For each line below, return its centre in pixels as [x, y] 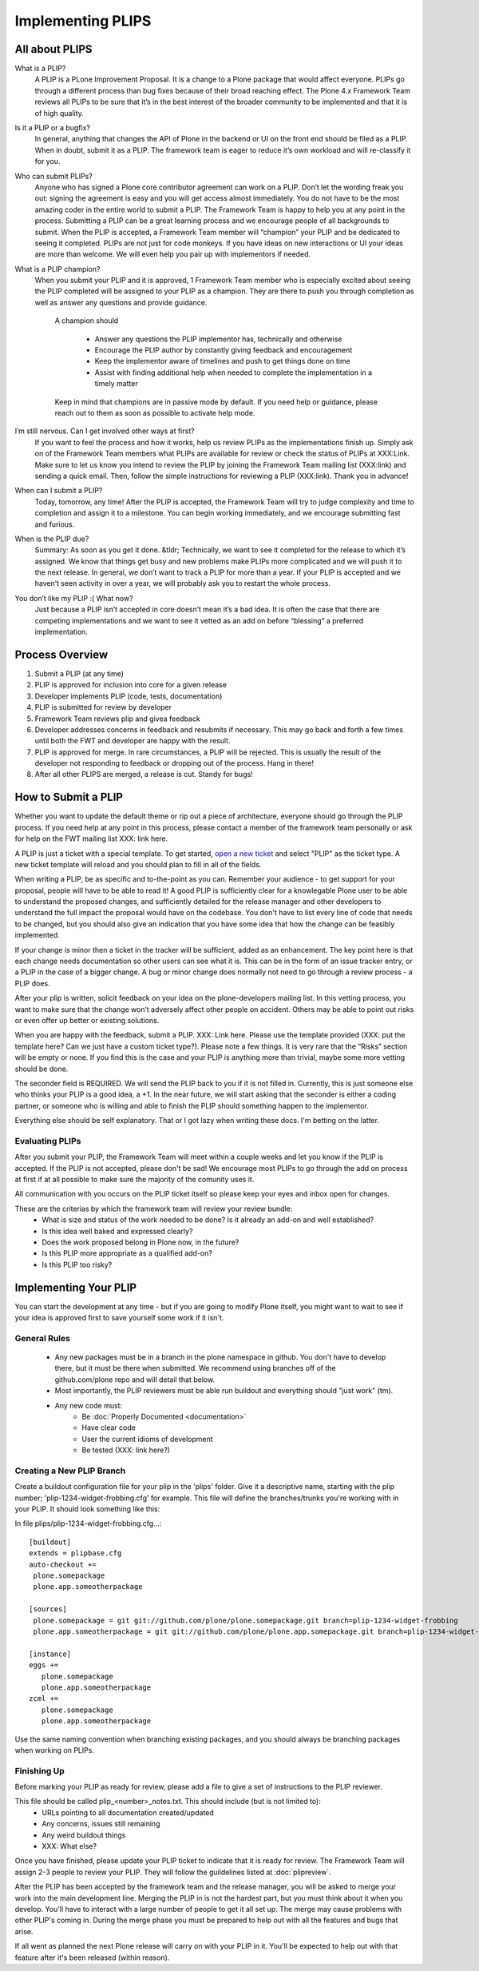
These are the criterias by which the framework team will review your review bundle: [154, 1208]
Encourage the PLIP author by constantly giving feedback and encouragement [224, 350]
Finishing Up [40, 1770]
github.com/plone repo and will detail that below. [135, 1380]
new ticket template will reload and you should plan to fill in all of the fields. [138, 864]
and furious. [55, 524]
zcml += [44, 1699]
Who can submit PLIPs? [54, 176]
